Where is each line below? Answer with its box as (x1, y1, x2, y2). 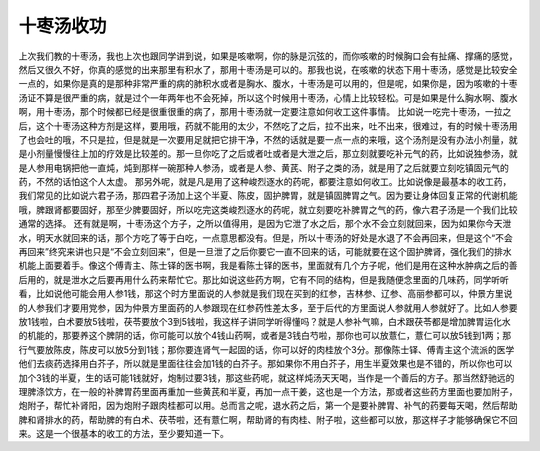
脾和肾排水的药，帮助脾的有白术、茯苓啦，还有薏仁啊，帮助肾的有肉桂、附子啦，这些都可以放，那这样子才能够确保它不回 (18, 413, 518, 425)
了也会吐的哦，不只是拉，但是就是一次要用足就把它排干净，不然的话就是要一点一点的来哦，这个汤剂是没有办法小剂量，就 (18, 133, 518, 145)
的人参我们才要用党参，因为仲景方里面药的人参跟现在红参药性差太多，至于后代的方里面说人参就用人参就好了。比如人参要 (18, 301, 518, 314)
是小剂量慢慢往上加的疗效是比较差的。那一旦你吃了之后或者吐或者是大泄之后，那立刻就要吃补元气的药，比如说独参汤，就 (18, 148, 518, 160)
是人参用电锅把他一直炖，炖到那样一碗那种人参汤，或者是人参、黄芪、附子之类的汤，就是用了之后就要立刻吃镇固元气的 (18, 161, 509, 174)
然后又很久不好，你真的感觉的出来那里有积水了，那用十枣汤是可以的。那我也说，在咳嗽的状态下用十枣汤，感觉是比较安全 (18, 63, 518, 75)
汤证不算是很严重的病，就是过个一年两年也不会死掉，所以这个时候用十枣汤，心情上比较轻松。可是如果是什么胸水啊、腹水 (18, 91, 518, 104)
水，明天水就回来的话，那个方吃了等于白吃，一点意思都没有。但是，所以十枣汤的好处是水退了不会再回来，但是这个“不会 (18, 231, 514, 244)
